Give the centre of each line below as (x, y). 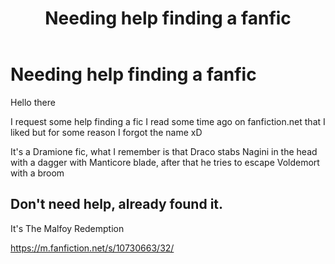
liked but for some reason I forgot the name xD (106, 132)
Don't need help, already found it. (117, 204)
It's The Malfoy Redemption (67, 228)
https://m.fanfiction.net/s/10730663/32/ (92, 248)
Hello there (33, 102)
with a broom (37, 173)
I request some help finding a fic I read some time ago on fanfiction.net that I (168, 121)
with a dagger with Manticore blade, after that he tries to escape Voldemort (165, 162)
